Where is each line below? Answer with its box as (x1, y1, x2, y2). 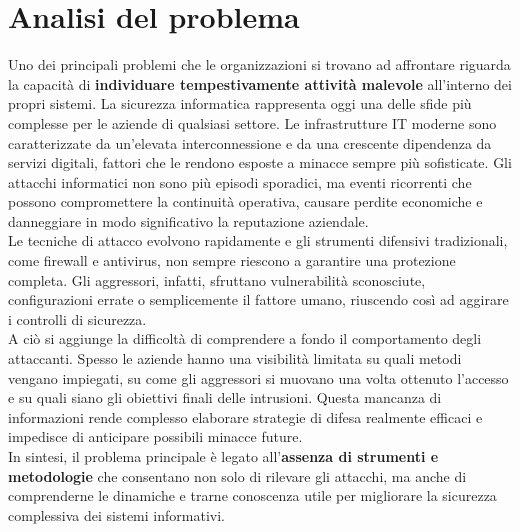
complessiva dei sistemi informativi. (8, 504, 225, 525)
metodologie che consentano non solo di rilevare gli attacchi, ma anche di (8, 465, 467, 486)
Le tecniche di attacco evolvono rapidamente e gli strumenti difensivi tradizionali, (8, 230, 508, 251)
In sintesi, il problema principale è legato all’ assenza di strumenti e (8, 446, 439, 466)
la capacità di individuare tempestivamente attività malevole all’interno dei (8, 73, 512, 94)
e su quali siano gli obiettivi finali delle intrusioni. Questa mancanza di (8, 387, 442, 408)
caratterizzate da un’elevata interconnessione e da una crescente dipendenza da (8, 132, 492, 153)
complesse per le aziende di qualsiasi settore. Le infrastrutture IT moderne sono (8, 112, 497, 133)
